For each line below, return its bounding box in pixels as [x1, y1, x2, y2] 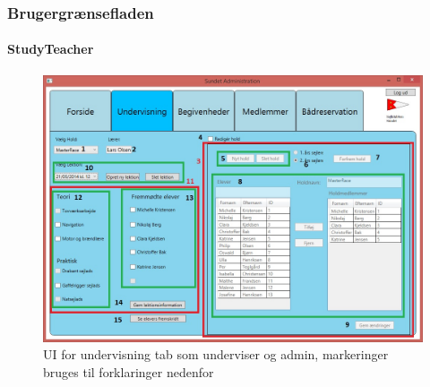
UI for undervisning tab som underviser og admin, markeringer [43, 345, 389, 364]
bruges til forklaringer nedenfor [43, 362, 214, 381]
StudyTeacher [7, 39, 94, 58]
